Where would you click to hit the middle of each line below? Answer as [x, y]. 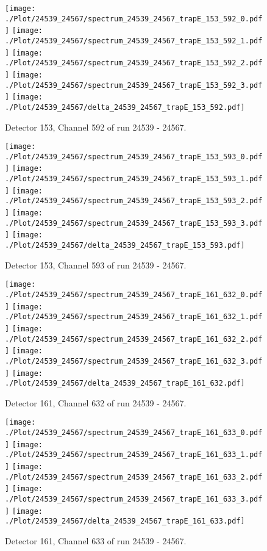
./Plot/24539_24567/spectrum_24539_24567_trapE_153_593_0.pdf [134, 157]
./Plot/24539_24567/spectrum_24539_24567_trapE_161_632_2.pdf [134, 339]
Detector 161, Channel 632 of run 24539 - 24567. [96, 402]
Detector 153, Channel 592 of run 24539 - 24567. [96, 127]
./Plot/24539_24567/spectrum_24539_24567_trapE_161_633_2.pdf [134, 477]
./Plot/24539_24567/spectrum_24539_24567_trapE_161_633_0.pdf [134, 433]
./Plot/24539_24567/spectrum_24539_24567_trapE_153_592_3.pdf [134, 85]
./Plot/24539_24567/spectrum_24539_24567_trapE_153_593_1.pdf [134, 179]
